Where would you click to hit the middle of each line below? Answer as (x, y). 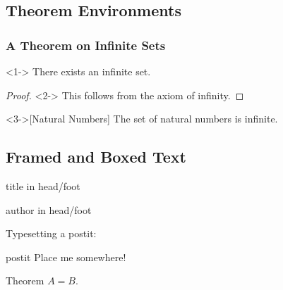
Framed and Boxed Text (96, 157)
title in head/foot (43, 185)
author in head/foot (49, 209)
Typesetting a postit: (51, 233)
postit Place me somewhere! (66, 257)
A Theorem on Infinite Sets (86, 45)
